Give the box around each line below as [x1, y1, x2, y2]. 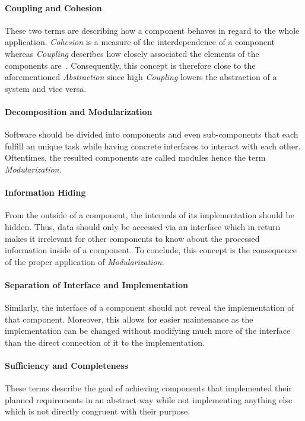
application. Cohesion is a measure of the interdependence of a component [5, 36, 275, 48]
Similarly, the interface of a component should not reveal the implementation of [5, 301, 294, 314]
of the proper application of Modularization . [5, 255, 164, 267]
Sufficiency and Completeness [5, 359, 128, 372]
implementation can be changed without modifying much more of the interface [5, 324, 291, 337]
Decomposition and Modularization [5, 105, 152, 117]
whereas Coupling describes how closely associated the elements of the [5, 47, 259, 59]
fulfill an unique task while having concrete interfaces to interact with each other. [5, 139, 301, 152]
